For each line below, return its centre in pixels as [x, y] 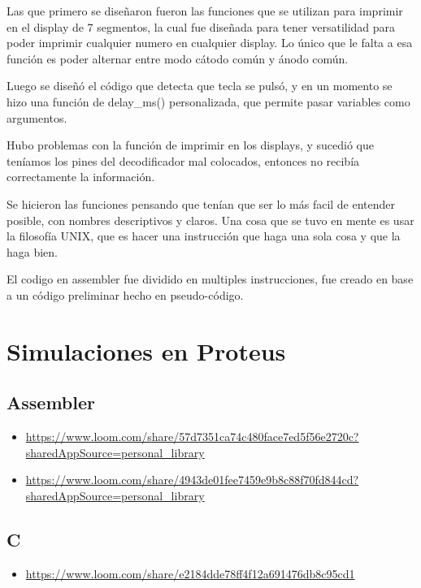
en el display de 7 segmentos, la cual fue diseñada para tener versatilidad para [201, 26]
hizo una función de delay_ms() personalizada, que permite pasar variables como [208, 101]
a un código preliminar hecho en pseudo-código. [125, 294]
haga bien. [33, 251]
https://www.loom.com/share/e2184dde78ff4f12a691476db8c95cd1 [190, 573]
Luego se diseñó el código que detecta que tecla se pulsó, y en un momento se [200, 86]
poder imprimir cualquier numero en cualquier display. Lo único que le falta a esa [210, 43]
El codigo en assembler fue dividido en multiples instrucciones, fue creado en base [210, 279]
